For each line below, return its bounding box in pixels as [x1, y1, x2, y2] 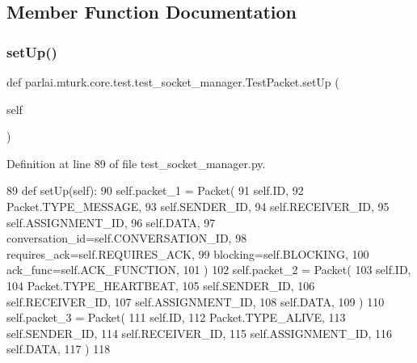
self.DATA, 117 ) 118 [6, 340, 111, 357]
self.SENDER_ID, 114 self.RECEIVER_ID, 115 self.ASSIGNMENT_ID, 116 [6, 324, 392, 341]
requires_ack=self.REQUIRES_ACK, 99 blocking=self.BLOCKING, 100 [6, 245, 369, 262]
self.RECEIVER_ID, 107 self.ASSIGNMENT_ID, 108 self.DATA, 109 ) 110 [6, 293, 385, 310]
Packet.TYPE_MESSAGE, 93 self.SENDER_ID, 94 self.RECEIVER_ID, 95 [6, 197, 390, 214]
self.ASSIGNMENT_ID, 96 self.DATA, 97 [6, 213, 216, 230]
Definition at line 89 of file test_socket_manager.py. [6, 154, 266, 171]
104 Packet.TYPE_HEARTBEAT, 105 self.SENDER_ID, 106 [6, 276, 315, 293]
